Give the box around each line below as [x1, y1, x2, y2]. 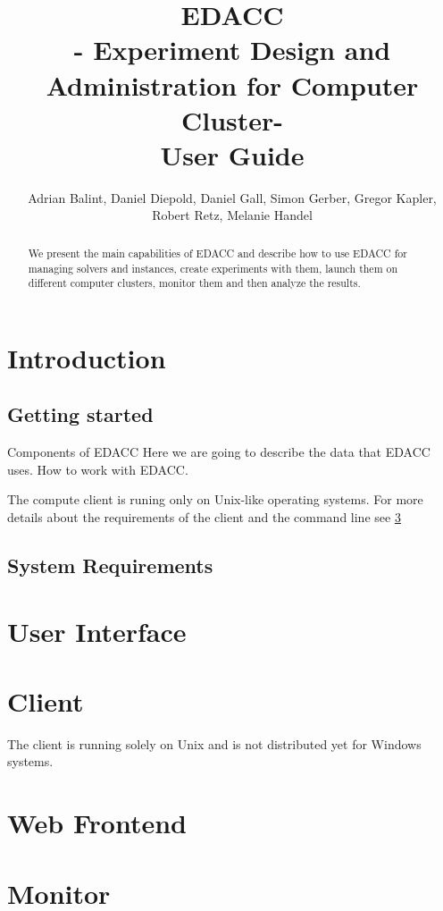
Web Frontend [7, 805, 187, 841]
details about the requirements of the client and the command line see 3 [7, 508, 401, 526]
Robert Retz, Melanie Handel [152, 206, 313, 224]
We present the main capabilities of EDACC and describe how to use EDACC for [28, 245, 407, 260]
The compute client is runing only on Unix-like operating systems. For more [7, 490, 423, 509]
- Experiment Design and [73, 31, 391, 68]
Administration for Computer [46, 66, 419, 103]
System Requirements [7, 551, 213, 578]
